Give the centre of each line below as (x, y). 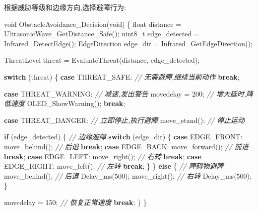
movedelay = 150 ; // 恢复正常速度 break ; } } (75, 202)
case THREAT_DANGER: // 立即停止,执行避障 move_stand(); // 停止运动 (125, 120)
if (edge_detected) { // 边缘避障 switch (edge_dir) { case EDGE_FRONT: (123, 137)
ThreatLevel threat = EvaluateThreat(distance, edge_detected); (102, 60)
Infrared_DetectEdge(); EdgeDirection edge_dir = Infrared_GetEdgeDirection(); (128, 43)
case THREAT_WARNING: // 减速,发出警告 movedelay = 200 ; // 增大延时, (125, 93)
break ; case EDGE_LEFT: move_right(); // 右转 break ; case (103, 156)
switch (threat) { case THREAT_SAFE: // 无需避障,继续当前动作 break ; (122, 76)
